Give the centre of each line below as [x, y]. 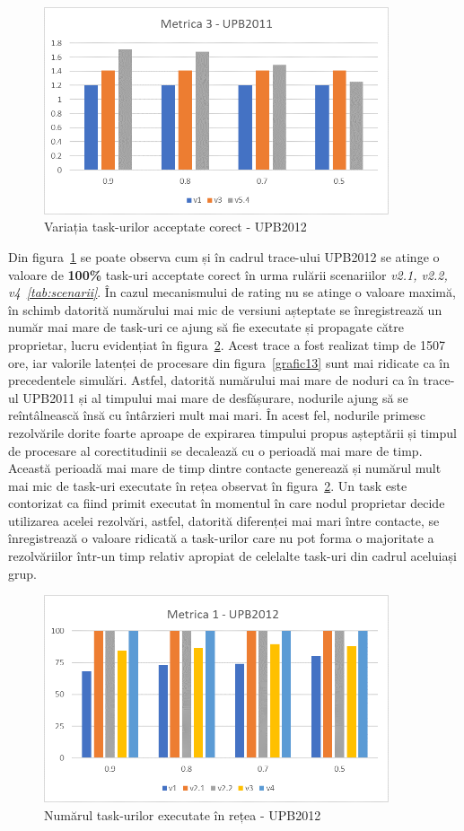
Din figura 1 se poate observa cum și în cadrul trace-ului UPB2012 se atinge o [224, 256]
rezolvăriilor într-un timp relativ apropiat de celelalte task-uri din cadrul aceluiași [232, 556]
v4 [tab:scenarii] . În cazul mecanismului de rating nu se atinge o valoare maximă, [232, 292]
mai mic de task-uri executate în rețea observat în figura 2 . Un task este [208, 485]
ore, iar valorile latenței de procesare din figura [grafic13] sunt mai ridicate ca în [229, 362]
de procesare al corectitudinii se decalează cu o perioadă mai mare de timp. [215, 450]
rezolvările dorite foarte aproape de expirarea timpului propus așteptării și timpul [232, 432]
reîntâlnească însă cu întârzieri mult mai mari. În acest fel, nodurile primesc [217, 415]
